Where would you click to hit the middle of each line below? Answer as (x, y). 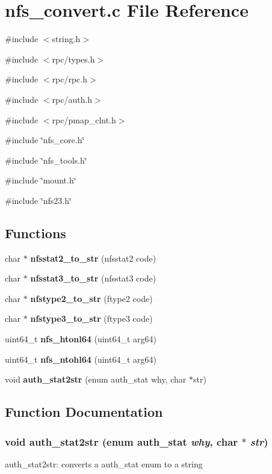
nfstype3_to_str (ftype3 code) (91, 319)
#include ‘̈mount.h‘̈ (41, 180)
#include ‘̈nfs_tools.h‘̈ (46, 160)
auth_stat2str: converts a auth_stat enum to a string (104, 463)
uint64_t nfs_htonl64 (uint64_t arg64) (81, 339)
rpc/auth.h (72, 99)
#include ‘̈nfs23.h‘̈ (38, 200)
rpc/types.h (73, 59)
